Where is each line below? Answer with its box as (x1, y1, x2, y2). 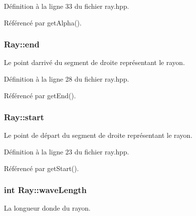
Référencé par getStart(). (4, 163, 79, 173)
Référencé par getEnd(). (4, 90, 76, 100)
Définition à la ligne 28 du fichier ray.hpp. (4, 74, 129, 84)
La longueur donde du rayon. (4, 203, 91, 213)
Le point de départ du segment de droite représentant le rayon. (4, 130, 193, 140)
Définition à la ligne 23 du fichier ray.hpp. (4, 147, 129, 156)
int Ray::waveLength (4, 184, 87, 196)
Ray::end (4, 38, 40, 50)
